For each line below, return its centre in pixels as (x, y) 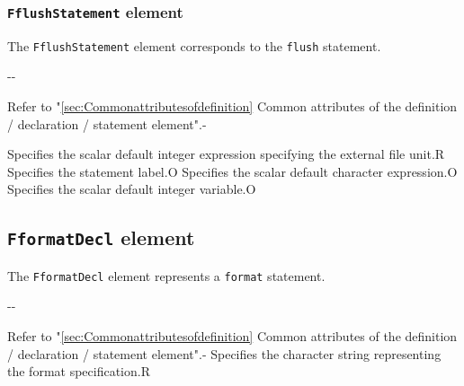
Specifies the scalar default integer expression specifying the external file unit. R (226, 154)
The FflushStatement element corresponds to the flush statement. (194, 45)
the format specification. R (79, 371)
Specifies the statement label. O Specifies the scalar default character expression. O (232, 171)
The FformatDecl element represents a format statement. (166, 275)
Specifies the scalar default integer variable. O (132, 189)
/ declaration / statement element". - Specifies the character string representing (224, 353)
